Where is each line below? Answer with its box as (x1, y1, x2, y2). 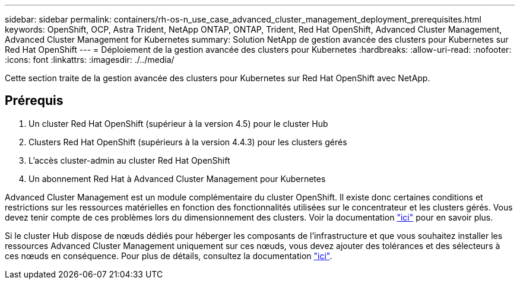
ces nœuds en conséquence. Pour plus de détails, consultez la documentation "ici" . (5, 250, 332, 261)
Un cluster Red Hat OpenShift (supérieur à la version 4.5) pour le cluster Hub (28, 118, 328, 129)
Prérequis (5, 93, 64, 109)
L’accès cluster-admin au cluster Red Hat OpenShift (28, 155, 230, 165)
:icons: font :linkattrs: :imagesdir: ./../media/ (5, 55, 175, 65)
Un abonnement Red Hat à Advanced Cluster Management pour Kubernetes (28, 173, 326, 184)
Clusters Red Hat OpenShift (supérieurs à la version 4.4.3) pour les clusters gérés (28, 136, 347, 147)
